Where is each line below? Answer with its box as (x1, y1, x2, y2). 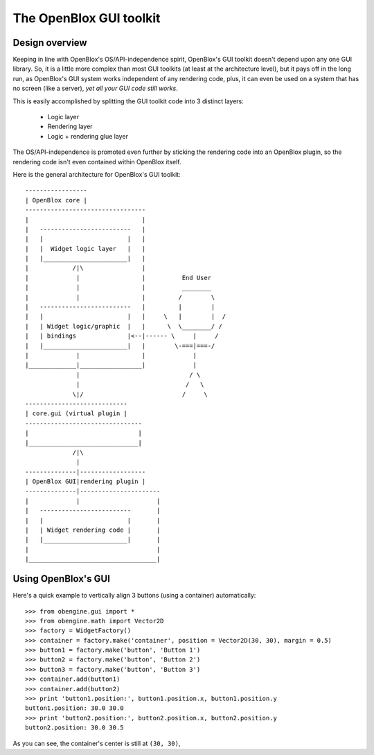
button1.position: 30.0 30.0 (25, 704, 124, 712)
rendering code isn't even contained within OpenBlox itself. (12, 157, 181, 166)
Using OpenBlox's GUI (12, 573, 111, 585)
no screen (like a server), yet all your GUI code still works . (12, 84, 178, 93)
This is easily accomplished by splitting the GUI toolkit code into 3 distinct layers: (12, 97, 244, 105)
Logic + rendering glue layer (47, 132, 128, 140)
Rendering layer (47, 122, 93, 131)
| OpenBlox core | (25, 196, 88, 204)
